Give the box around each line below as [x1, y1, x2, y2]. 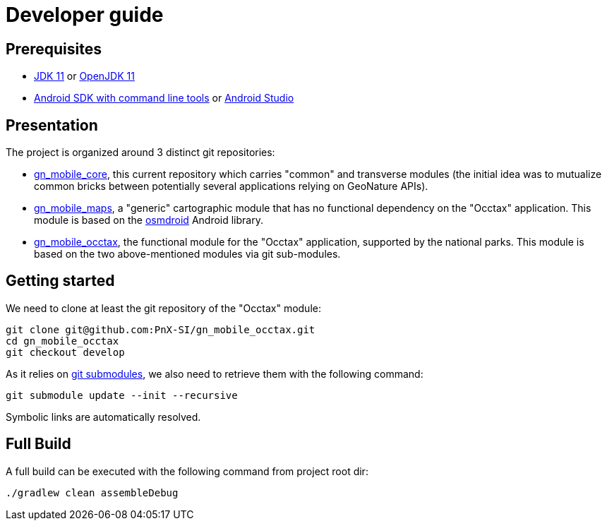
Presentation [6, 116, 98, 134]
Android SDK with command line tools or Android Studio [34, 92, 294, 104]
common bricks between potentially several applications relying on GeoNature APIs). [34, 180, 428, 193]
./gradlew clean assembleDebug [6, 486, 179, 498]
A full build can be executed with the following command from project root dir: [6, 465, 368, 477]
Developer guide [6, 3, 164, 27]
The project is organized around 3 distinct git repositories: [6, 146, 275, 159]
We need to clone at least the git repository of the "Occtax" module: [6, 301, 321, 314]
